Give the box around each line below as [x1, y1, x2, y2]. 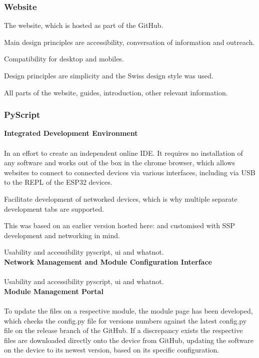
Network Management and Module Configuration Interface [4, 256, 212, 267]
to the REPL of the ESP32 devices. [4, 177, 112, 187]
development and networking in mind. [4, 230, 120, 240]
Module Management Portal [4, 286, 103, 296]
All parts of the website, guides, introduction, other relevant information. [4, 87, 228, 97]
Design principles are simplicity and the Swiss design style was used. [4, 70, 213, 80]
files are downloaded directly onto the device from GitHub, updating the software [4, 335, 253, 345]
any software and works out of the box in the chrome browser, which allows [4, 157, 235, 168]
